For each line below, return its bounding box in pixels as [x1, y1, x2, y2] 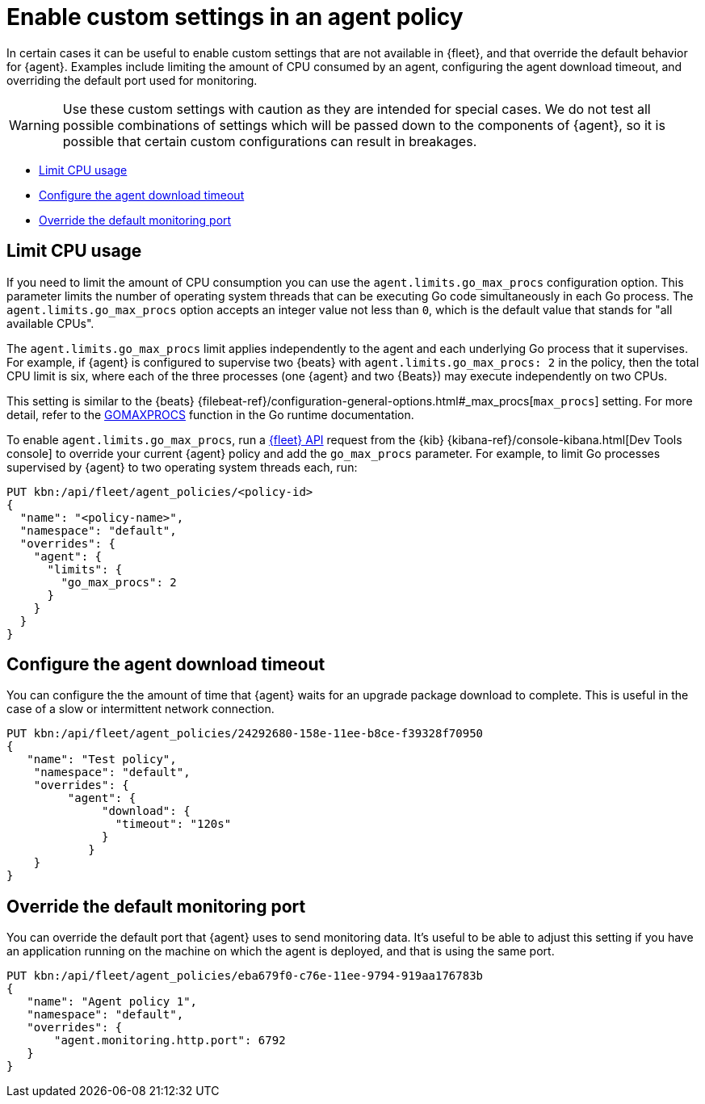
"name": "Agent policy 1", [27, 995, 198, 1009]
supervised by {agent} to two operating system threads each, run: [6, 460, 358, 474]
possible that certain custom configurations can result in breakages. [62, 132, 477, 149]
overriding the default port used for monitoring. [6, 73, 258, 87]
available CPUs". [6, 316, 94, 330]
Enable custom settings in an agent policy [6, 3, 464, 31]
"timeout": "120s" [115, 817, 232, 831]
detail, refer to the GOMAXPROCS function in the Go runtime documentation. [6, 407, 414, 422]
